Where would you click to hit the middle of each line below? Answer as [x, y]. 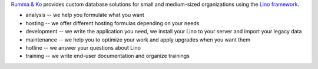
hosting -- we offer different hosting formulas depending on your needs [112, 23]
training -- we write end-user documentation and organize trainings [107, 56]
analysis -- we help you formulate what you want [85, 15]
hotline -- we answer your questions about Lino [83, 47]
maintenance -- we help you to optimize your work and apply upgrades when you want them [138, 39]
